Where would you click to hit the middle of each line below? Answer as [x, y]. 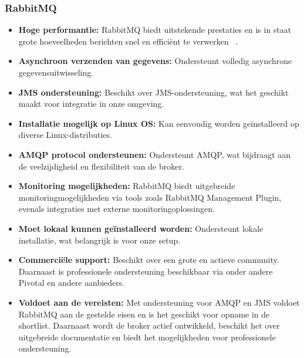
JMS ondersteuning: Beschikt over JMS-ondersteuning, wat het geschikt [153, 92]
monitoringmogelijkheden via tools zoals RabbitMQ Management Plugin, [150, 197]
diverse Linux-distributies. [65, 135]
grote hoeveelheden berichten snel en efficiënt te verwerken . [128, 41]
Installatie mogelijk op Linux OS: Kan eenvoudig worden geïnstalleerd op [159, 123]
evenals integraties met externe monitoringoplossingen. [116, 209]
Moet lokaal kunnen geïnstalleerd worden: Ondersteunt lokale [141, 228]
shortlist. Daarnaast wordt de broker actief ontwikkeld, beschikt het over [149, 325]
